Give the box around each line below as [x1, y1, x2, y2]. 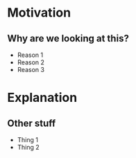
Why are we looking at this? [7, 33, 130, 44]
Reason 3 [17, 66, 45, 73]
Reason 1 [17, 51, 44, 59]
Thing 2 [17, 143, 40, 151]
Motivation [7, 5, 71, 21]
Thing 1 [17, 136, 38, 143]
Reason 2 [17, 58, 45, 67]
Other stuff [7, 117, 56, 129]
